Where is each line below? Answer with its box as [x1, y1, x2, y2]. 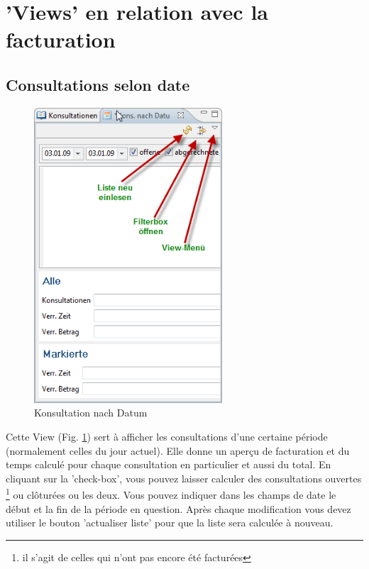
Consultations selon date [6, 73, 190, 95]
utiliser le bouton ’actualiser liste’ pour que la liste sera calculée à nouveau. [6, 515, 334, 530]
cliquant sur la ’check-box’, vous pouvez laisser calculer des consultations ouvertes [6, 470, 362, 485]
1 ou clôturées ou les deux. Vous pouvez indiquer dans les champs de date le [6, 485, 336, 502]
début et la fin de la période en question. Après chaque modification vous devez [6, 501, 351, 516]
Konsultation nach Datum [34, 405, 148, 420]
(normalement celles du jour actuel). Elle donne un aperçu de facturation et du [6, 443, 350, 458]
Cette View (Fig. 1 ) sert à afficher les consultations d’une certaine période [6, 429, 328, 444]
